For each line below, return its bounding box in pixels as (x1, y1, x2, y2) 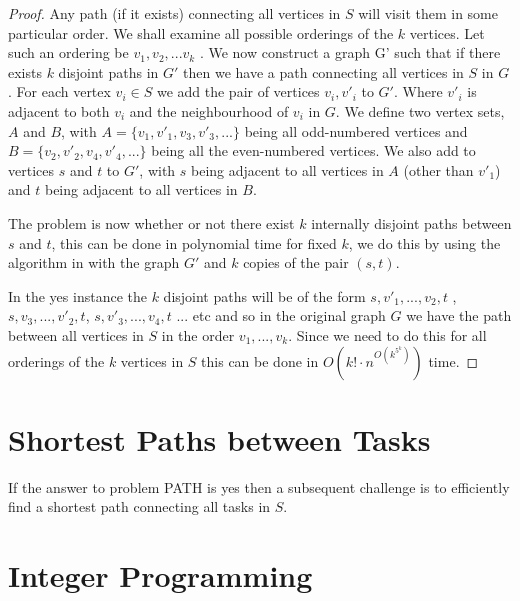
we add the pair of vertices (156, 81, 320, 102)
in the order (161, 324, 235, 345)
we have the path (406, 305, 512, 326)
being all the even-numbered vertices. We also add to (151, 140, 476, 161)
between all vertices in (8, 324, 144, 345)
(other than (403, 159, 474, 180)
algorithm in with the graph (8, 252, 180, 273)
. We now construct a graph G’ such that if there (199, 42, 501, 63)
